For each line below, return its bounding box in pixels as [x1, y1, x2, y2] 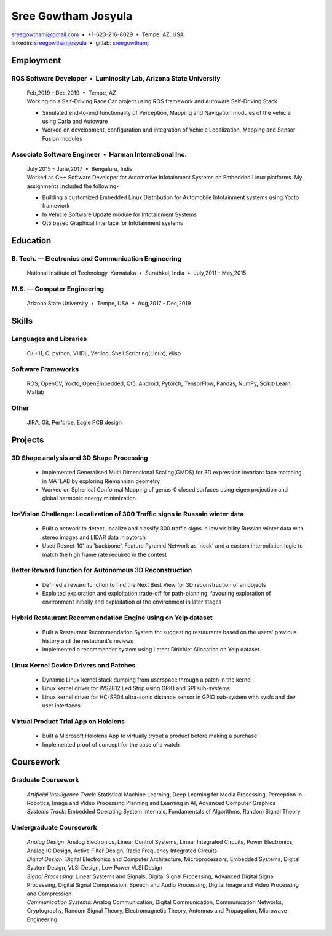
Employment [11, 55, 61, 66]
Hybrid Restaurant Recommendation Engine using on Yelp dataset [11, 613, 213, 622]
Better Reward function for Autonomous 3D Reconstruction [11, 566, 192, 575]
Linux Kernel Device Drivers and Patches [11, 661, 136, 669]
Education [11, 235, 52, 246]
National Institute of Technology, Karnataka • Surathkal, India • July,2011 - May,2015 [26, 269, 247, 277]
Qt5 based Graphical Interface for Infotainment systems [42, 219, 184, 227]
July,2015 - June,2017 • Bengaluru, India [26, 165, 133, 172]
